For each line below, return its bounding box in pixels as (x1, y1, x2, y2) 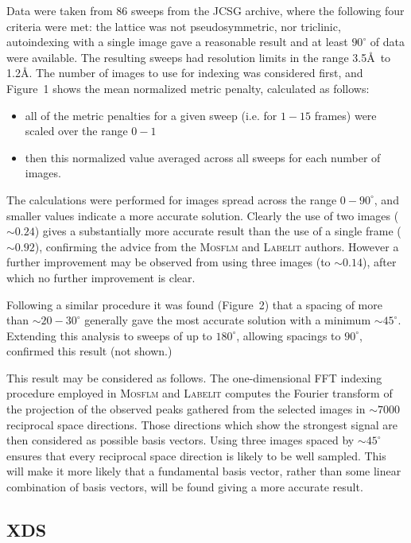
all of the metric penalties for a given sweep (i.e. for (25, 107, 277, 123)
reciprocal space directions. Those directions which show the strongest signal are (6, 416, 397, 432)
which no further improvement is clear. (6, 269, 196, 285)
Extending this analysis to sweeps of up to (6, 327, 212, 343)
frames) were (314, 107, 377, 123)
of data (370, 33, 405, 50)
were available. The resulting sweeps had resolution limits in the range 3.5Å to (6, 48, 391, 65)
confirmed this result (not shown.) (6, 343, 173, 359)
